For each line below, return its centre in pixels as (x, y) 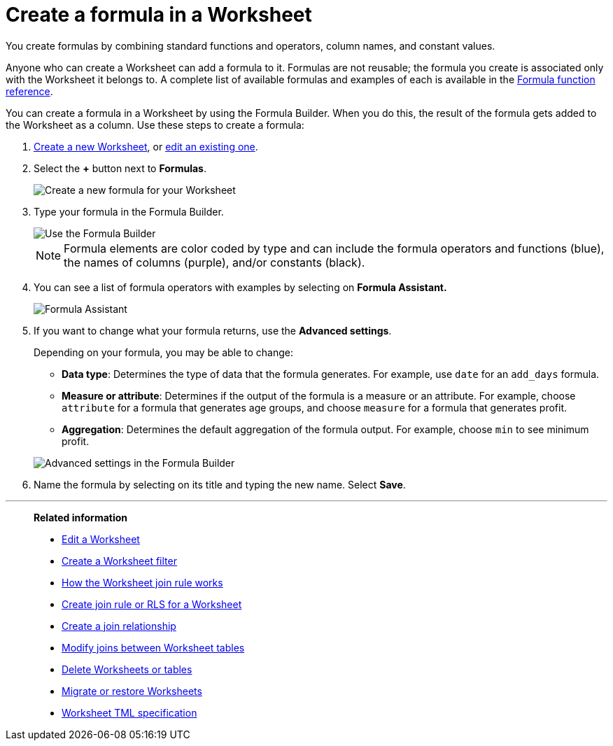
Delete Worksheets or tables (127, 669)
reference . (29, 91)
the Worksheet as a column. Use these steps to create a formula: (155, 125)
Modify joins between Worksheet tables (153, 647)
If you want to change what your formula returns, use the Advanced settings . (213, 330)
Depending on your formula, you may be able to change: (164, 352)
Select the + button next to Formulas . (120, 168)
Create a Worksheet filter (119, 561)
